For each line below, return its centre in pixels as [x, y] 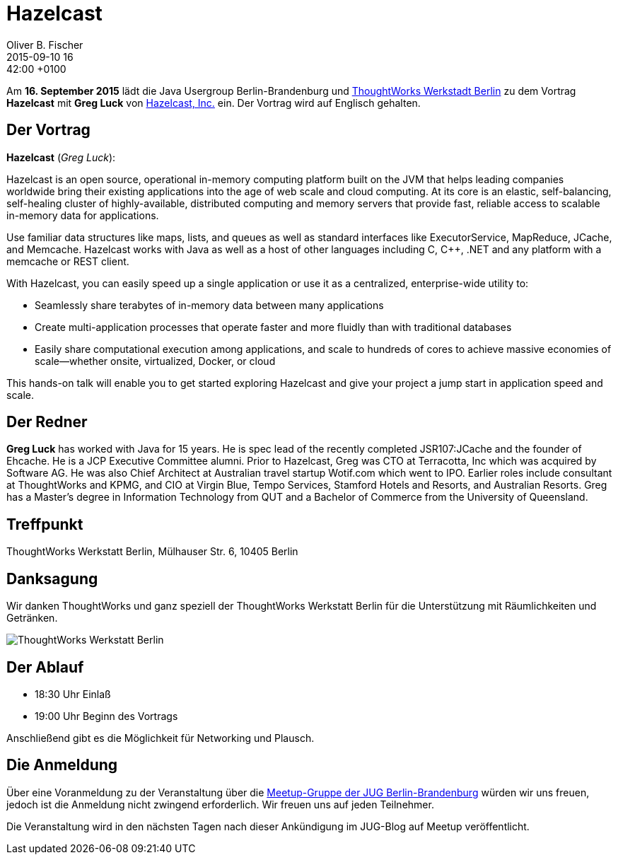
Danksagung [52, 579]
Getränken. [32, 618]
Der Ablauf [45, 667]
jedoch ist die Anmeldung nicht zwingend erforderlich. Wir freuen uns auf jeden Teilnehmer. [220, 804]
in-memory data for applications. [83, 215]
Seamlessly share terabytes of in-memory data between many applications [209, 305]
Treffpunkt [45, 524]
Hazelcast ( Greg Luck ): [61, 157]
